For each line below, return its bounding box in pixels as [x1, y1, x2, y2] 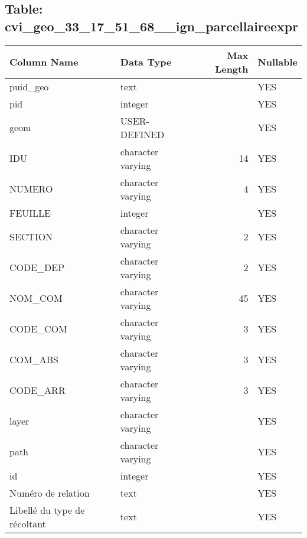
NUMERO [9, 182, 53, 196]
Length [215, 61, 249, 76]
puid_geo [9, 79, 49, 93]
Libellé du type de [9, 503, 85, 517]
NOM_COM [9, 291, 63, 305]
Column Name [9, 55, 79, 69]
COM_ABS [9, 353, 58, 367]
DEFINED [120, 127, 165, 141]
